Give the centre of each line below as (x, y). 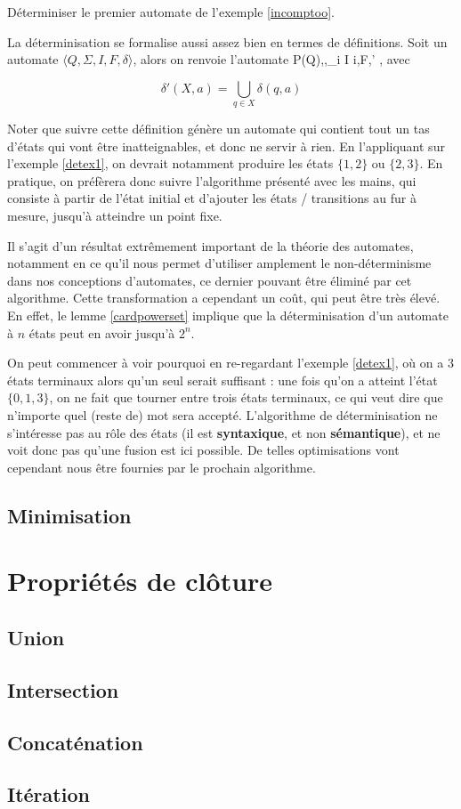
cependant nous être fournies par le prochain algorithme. (162, 467)
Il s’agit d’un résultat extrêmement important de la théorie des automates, (210, 245)
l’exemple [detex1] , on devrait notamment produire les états (170, 163)
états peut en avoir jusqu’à (102, 332)
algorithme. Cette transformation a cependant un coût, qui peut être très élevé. (224, 298)
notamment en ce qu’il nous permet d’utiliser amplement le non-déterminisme (219, 263)
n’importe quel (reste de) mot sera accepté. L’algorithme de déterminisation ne (222, 415)
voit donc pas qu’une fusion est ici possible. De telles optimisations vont (203, 450)
